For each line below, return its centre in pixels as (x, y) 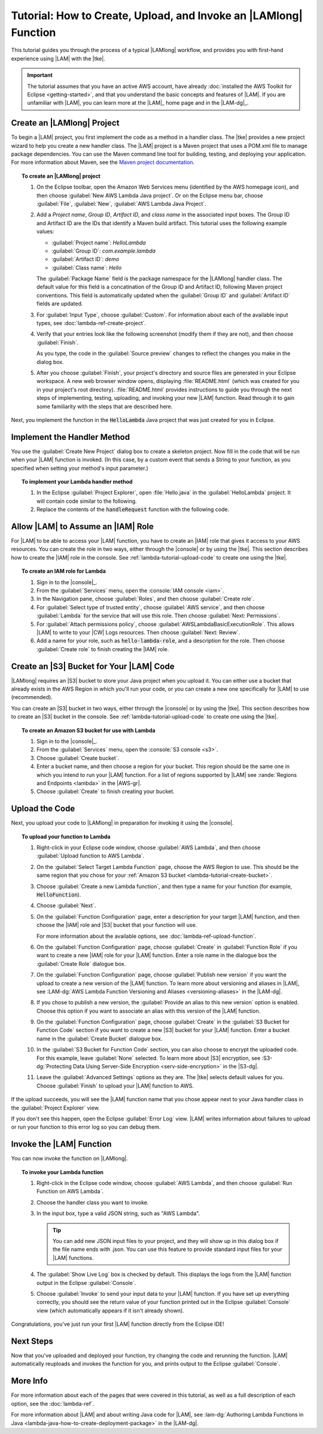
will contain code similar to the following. (87, 501)
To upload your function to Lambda (66, 836)
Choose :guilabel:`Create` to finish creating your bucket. (106, 792)
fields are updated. (60, 304)
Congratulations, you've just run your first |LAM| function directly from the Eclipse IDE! (118, 1324)
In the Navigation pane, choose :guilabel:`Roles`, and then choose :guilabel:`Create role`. (145, 599)
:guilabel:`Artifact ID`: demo (86, 259)
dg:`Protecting (54, 1067)
